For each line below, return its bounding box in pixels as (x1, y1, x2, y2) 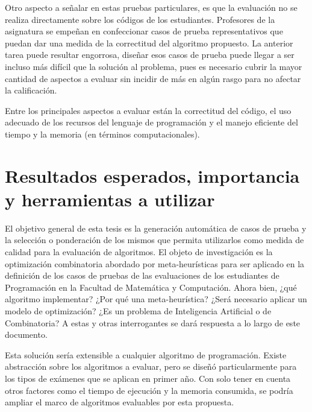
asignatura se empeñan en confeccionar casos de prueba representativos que (5, 25, 283, 37)
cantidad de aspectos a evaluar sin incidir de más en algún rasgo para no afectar (5, 72, 301, 84)
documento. (5, 328, 48, 341)
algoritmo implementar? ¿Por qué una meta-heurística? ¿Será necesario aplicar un (5, 293, 307, 305)
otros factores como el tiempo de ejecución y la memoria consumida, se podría (5, 384, 293, 396)
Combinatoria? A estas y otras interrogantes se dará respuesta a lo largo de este (5, 316, 301, 329)
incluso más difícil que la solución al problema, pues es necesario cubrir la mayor (5, 60, 302, 72)
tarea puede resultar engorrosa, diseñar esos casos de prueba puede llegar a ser (5, 48, 295, 61)
